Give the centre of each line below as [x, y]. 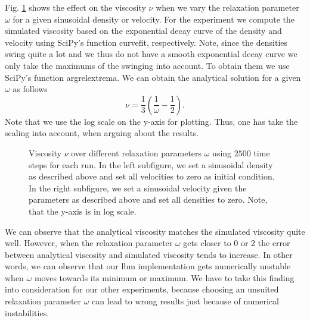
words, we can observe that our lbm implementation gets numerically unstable [148, 266]
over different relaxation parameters [137, 152]
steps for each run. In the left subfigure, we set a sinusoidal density [151, 164]
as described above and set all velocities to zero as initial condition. [152, 176]
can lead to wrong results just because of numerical [185, 301]
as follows [30, 89]
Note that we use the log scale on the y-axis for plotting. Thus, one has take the [151, 121]
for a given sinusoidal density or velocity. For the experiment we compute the [154, 19]
